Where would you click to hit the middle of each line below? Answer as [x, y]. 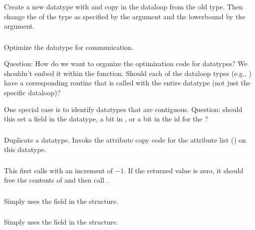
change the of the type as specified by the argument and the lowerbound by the [125, 16]
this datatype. [25, 149]
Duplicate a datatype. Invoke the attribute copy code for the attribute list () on [125, 139]
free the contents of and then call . [56, 180]
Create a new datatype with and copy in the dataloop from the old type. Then [124, 6]
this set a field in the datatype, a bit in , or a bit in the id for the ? [106, 119]
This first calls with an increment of [58, 170]
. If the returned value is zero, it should [184, 170]
